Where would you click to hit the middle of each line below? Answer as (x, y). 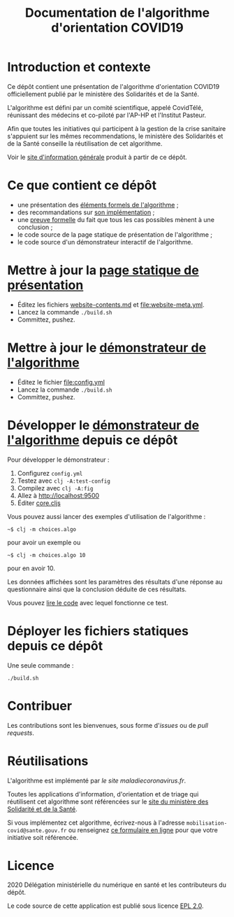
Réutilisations (48, 761)
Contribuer (39, 706)
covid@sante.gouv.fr (37, 830)
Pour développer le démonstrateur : (58, 460)
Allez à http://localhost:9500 (58, 495)
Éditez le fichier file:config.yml (61, 382)
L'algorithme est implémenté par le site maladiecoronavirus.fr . (97, 780)
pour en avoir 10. (31, 568)
